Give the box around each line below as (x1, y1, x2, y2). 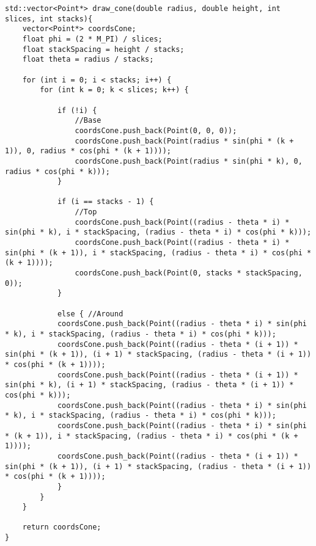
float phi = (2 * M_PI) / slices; (22, 34, 163, 43)
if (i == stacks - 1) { (57, 197, 154, 206)
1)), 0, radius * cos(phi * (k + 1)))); (5, 147, 172, 156)
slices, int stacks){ (5, 14, 93, 23)
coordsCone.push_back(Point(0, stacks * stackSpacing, (75, 269, 303, 278)
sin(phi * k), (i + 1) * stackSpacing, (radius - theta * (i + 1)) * (5, 380, 294, 390)
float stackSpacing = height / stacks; (22, 45, 185, 54)
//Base (75, 116, 101, 125)
